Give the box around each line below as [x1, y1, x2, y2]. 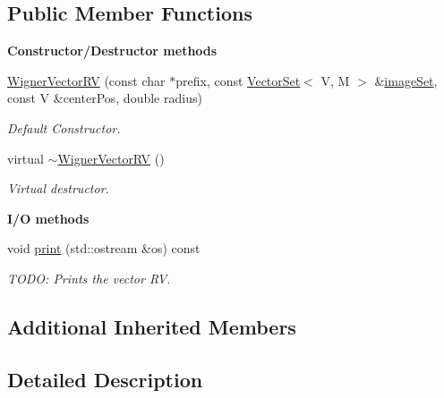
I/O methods [7, 208, 90, 227]
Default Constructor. [7, 118, 121, 137]
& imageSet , [374, 71, 438, 89]
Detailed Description [7, 365, 203, 393]
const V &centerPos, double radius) [7, 89, 202, 107]
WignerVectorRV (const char [7, 71, 166, 89]
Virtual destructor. [7, 179, 109, 198]
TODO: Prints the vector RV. [7, 268, 171, 287]
